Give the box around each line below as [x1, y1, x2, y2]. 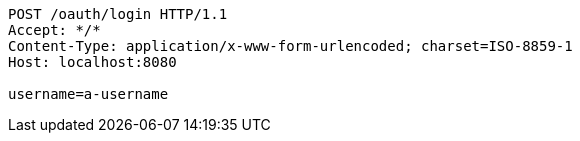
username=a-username [8, 86, 169, 102]
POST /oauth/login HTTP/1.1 [8, 6, 228, 22]
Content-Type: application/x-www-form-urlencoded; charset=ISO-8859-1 [8, 38, 573, 54]
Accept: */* [8, 22, 101, 38]
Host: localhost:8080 [8, 54, 177, 70]
